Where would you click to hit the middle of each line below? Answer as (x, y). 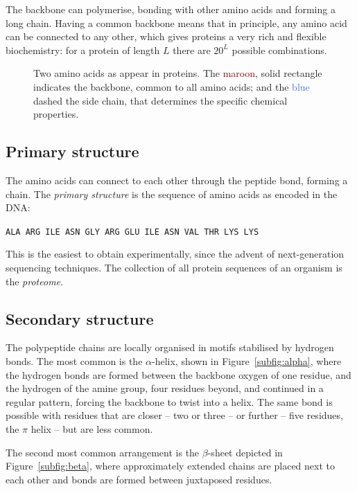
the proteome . (34, 281)
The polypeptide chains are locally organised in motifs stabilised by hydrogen (170, 347)
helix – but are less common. (92, 428)
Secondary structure (80, 318)
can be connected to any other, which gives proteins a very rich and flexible (166, 36)
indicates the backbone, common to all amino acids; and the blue (172, 86)
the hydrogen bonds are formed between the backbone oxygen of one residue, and (178, 374)
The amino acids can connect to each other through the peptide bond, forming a (177, 180)
